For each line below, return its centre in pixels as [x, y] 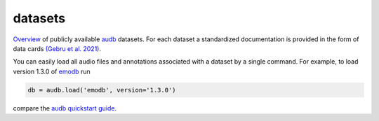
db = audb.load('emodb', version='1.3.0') [102, 90]
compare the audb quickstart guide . [65, 108]
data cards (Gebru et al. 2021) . [57, 48]
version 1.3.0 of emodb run [52, 71]
